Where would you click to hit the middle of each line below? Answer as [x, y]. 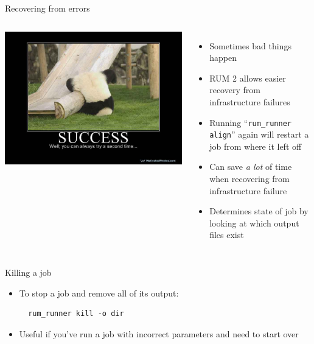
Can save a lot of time [251, 167]
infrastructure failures [250, 101]
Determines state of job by [259, 211]
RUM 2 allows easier [248, 78]
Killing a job [28, 272]
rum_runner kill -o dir [76, 314]
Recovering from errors [47, 8]
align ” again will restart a [259, 134]
